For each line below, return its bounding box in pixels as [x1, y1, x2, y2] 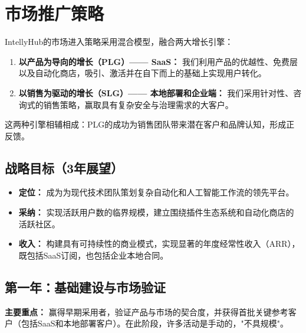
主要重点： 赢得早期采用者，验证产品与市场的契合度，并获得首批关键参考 [5, 305, 288, 318]
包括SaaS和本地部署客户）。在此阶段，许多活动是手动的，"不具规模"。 [21, 317, 289, 329]
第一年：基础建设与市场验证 [5, 277, 166, 296]
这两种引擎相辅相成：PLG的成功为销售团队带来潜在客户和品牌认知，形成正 [5, 118, 295, 130]
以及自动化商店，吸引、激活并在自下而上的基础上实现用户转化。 [18, 67, 266, 79]
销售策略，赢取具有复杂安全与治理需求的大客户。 [43, 98, 233, 110]
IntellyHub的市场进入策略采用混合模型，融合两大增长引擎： [5, 35, 233, 48]
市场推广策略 [5, 1, 104, 25]
